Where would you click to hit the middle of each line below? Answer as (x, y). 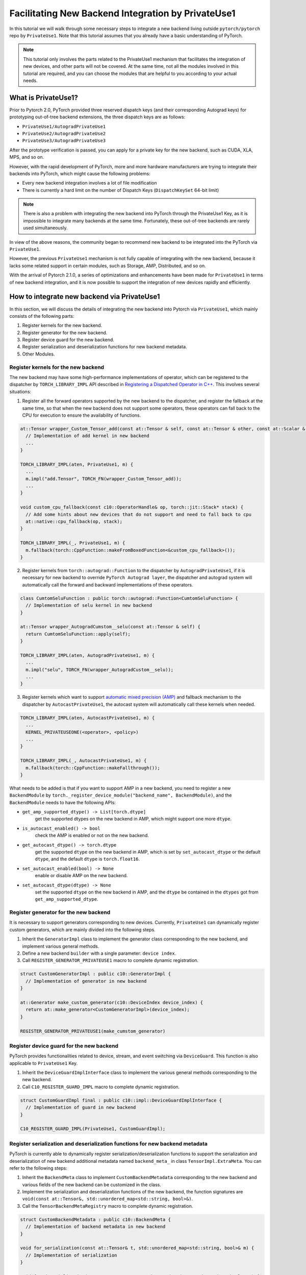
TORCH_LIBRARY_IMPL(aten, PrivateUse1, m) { (77, 464)
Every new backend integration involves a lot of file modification (90, 183)
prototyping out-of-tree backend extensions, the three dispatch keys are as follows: (97, 117)
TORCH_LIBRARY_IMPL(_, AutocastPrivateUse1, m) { (83, 761)
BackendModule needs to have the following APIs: (62, 802)
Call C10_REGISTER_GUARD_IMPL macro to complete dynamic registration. (101, 1087)
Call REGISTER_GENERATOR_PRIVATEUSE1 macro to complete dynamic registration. (110, 960)
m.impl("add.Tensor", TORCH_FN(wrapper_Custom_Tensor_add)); (104, 479)
